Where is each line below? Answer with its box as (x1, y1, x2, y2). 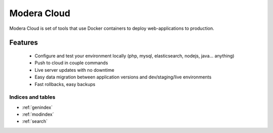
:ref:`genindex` (22, 104, 53, 110)
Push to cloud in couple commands (34, 60, 108, 66)
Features (9, 38, 38, 47)
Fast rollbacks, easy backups (34, 81, 96, 87)
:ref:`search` (22, 118, 48, 124)
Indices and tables (9, 94, 56, 101)
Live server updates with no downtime (34, 67, 115, 73)
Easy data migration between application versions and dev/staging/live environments (34, 74, 212, 80)
